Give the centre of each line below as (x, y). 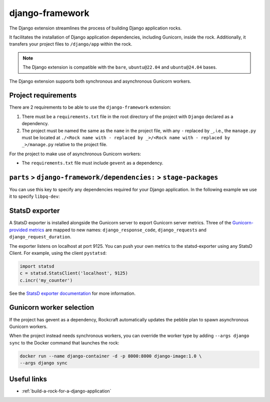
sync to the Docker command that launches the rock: (64, 342)
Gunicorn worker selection (52, 308)
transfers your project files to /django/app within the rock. (71, 44)
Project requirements (43, 95)
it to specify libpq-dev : (34, 196)
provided (18, 230)
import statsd (37, 266)
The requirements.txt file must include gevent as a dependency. (92, 163)
